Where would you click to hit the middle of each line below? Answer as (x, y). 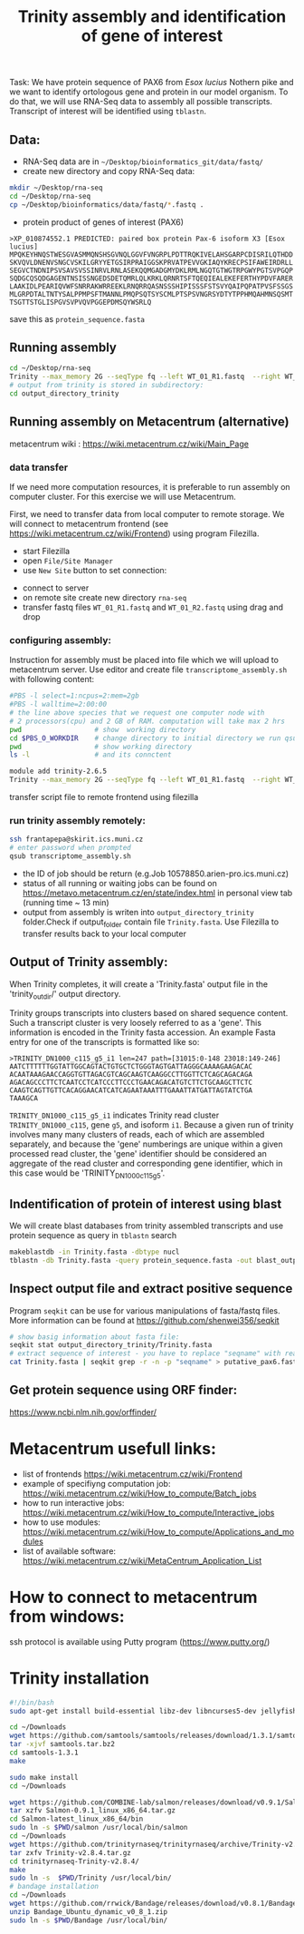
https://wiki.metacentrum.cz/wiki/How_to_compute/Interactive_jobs (148, 1512)
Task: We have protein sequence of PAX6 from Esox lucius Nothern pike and (152, 83)
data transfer (39, 467)
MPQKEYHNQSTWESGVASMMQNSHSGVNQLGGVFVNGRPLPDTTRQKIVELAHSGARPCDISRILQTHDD (152, 254)
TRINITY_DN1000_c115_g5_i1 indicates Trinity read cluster (114, 1115)
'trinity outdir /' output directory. (65, 995)
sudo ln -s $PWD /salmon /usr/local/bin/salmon (99, 1828)
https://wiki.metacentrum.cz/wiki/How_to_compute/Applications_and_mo (158, 1531)
